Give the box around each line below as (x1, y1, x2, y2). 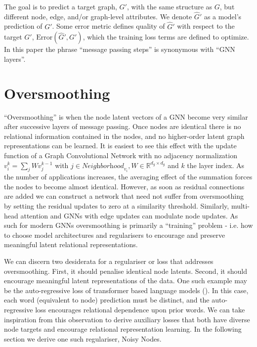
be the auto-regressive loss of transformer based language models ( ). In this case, (4, 285, 249, 295)
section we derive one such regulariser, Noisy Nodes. (4, 333, 162, 344)
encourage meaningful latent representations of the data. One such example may (4, 275, 247, 286)
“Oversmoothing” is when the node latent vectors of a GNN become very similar (4, 111, 248, 122)
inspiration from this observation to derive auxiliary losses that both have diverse (4, 314, 250, 324)
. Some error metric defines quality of (52, 21, 165, 31)
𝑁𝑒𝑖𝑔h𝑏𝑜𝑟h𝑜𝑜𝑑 (82, 162, 124, 170)
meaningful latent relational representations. (4, 239, 138, 250)
